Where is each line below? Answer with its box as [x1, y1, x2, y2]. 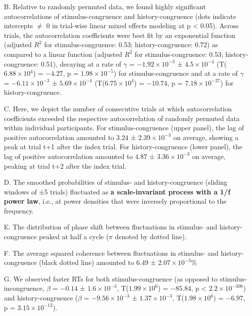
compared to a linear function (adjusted [4, 49, 122, 59]
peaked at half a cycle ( [39, 231, 109, 242]
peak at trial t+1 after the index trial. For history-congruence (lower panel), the [4, 141, 242, 152]
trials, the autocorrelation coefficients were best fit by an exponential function [4, 30, 235, 40]
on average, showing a [173, 132, 239, 142]
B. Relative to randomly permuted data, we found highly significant [4, 1, 206, 11]
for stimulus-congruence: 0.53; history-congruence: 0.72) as [44, 39, 218, 50]
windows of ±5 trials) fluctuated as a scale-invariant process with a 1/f [4, 186, 231, 196]
